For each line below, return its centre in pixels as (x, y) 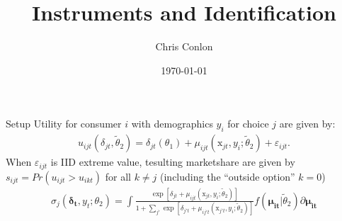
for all (118, 176)
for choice (248, 124)
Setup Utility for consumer (64, 124)
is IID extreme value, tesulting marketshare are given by (173, 162)
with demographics (172, 124)
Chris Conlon (184, 46)
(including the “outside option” (228, 176)
